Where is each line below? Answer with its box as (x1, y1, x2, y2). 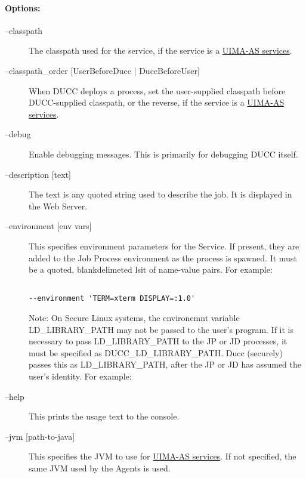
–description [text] (5, 168, 71, 180)
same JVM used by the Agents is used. (29, 461, 171, 474)
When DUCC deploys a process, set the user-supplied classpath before (29, 84, 286, 97)
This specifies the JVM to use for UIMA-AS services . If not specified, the (29, 450, 296, 462)
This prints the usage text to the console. (29, 410, 180, 423)
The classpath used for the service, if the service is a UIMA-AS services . (29, 44, 292, 57)
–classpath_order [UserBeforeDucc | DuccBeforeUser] (5, 64, 200, 76)
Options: (5, 1, 41, 14)
